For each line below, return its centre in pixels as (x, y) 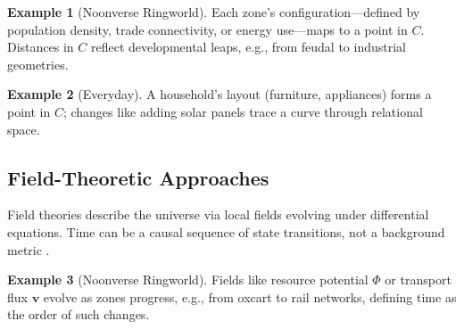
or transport (418, 280)
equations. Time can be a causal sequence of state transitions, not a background (226, 231)
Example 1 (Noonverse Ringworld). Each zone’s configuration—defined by (214, 12)
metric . (29, 249)
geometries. (38, 64)
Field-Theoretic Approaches (138, 177)
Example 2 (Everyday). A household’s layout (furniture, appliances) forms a (220, 94)
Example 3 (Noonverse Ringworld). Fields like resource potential (188, 280)
